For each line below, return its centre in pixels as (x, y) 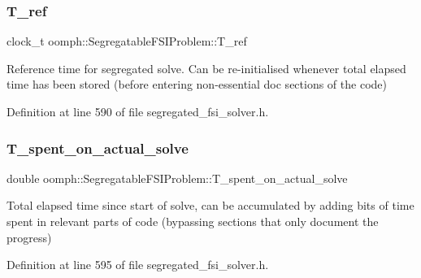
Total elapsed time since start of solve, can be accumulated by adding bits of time (210, 205)
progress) (29, 237)
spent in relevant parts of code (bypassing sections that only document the (193, 221)
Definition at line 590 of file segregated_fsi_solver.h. (138, 111)
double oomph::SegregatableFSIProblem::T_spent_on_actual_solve (177, 178)
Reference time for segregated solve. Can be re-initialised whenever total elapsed (206, 68)
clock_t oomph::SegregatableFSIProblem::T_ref (127, 41)
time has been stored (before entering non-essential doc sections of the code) (197, 84)
